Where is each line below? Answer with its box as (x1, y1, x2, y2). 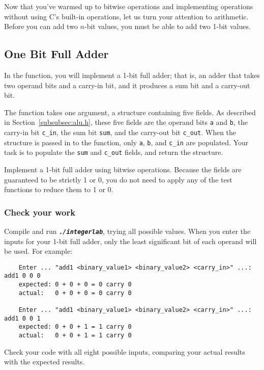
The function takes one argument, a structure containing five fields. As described (4, 107, 256, 117)
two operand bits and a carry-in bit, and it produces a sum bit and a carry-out (4, 80, 250, 90)
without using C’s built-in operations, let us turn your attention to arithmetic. (4, 11, 249, 21)
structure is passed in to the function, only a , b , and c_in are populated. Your (4, 137, 249, 147)
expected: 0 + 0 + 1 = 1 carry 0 (18, 323, 132, 331)
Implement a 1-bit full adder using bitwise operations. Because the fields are (4, 164, 242, 174)
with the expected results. (4, 356, 85, 367)
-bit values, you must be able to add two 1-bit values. (84, 21, 251, 32)
